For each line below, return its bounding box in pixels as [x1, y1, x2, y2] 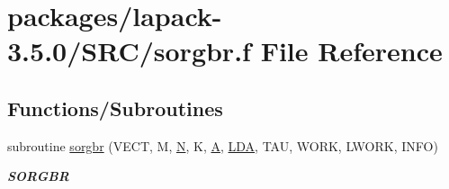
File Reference [260, 32, 443, 69]
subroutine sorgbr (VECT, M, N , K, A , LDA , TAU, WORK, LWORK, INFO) [7, 136, 438, 155]
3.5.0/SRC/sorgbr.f [7, 32, 251, 69]
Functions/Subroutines [7, 94, 223, 121]
